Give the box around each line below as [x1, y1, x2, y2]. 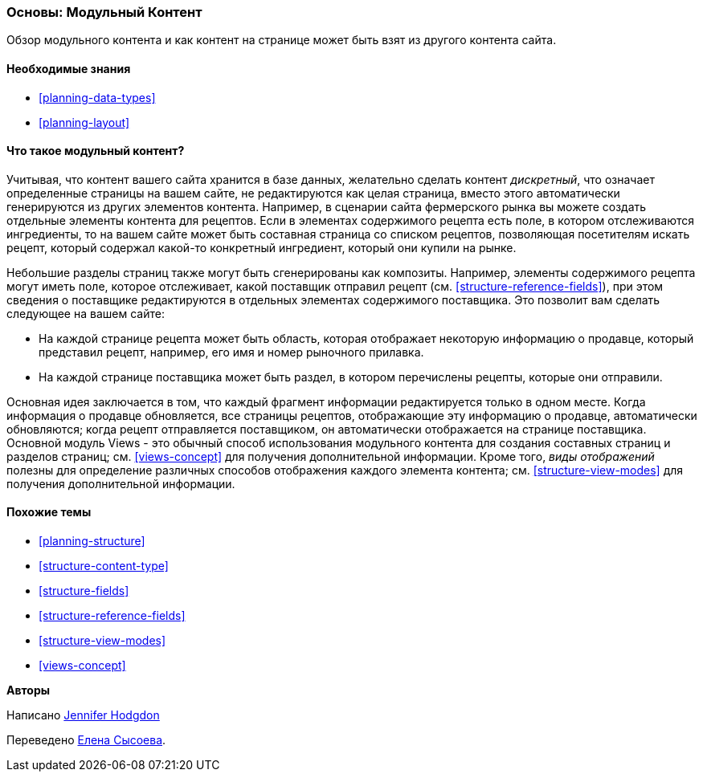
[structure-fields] [39, 584, 129, 598]
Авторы [6, 683, 51, 698]
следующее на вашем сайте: [6, 306, 165, 320]
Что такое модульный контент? [6, 144, 185, 158]
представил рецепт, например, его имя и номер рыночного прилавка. [39, 344, 424, 359]
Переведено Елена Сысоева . [6, 733, 166, 747]
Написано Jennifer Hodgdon [6, 708, 160, 723]
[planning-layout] [39, 115, 130, 129]
